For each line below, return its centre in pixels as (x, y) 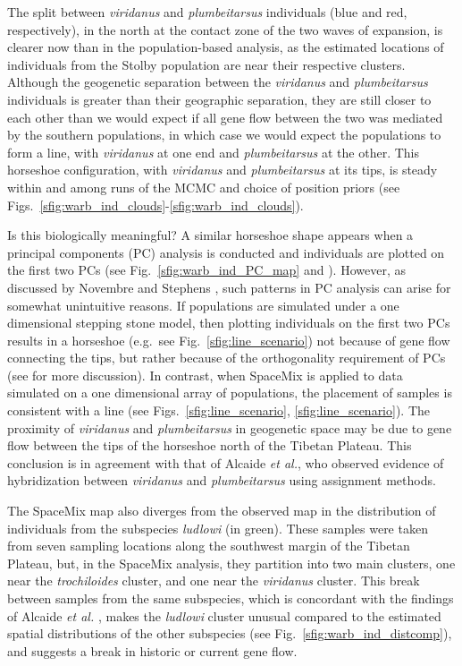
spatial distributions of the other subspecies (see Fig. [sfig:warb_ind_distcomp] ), (230, 633)
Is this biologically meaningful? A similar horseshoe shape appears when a (210, 235)
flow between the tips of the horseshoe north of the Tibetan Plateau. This (210, 445)
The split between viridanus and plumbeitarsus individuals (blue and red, (207, 12)
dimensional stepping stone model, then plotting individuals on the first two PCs (229, 323)
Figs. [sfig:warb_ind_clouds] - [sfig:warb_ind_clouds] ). (155, 205)
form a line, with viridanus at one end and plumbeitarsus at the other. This (214, 152)
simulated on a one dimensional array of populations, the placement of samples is (230, 393)
